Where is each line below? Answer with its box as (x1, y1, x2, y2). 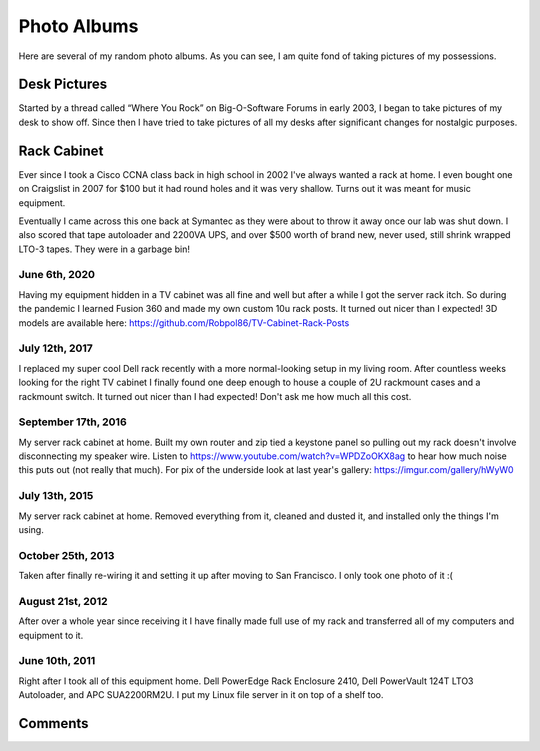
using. (18, 524, 44, 535)
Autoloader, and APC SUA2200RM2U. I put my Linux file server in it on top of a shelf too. (18, 689, 384, 701)
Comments (18, 715, 89, 732)
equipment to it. (18, 629, 84, 641)
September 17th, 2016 (18, 415, 127, 429)
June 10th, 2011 (18, 654, 96, 668)
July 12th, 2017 (18, 341, 94, 355)
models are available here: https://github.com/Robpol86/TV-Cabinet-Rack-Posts (18, 316, 350, 329)
